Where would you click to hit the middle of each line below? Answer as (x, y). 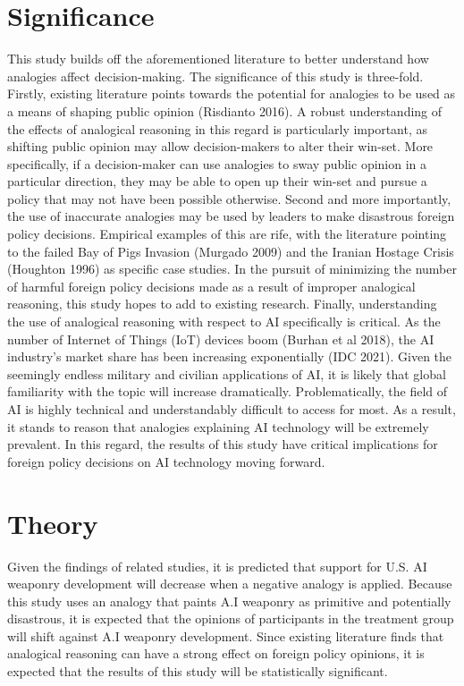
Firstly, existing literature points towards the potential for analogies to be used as (232, 93)
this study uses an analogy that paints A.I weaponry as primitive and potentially (229, 601)
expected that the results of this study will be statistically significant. (198, 671)
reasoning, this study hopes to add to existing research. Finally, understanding (222, 304)
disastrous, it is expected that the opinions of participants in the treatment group (231, 618)
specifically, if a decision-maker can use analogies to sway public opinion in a (217, 163)
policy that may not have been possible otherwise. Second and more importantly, (229, 198)
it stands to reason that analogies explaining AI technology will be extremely (218, 426)
